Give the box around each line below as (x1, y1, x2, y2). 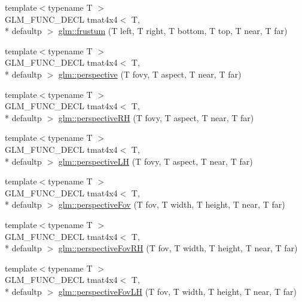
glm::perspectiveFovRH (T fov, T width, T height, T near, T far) (58, 242, 298, 254)
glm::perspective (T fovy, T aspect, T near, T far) (58, 67, 242, 80)
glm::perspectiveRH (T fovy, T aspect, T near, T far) (58, 111, 254, 124)
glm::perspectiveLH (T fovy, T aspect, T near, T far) (58, 155, 253, 167)
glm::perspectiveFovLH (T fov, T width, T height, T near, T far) (58, 285, 297, 297)
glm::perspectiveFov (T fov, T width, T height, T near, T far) (58, 198, 285, 211)
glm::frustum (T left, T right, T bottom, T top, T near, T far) (58, 24, 288, 37)
